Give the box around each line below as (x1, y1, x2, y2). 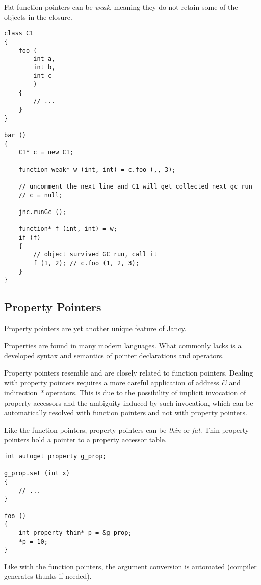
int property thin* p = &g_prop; (18, 529, 132, 536)
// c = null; (18, 191, 63, 199)
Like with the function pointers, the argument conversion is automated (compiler (4, 560, 257, 571)
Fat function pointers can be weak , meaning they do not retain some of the (4, 2, 238, 12)
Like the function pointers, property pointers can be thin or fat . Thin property (4, 424, 249, 435)
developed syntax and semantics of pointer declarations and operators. (4, 350, 224, 361)
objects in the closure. (4, 11, 72, 22)
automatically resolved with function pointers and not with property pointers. (4, 407, 247, 418)
